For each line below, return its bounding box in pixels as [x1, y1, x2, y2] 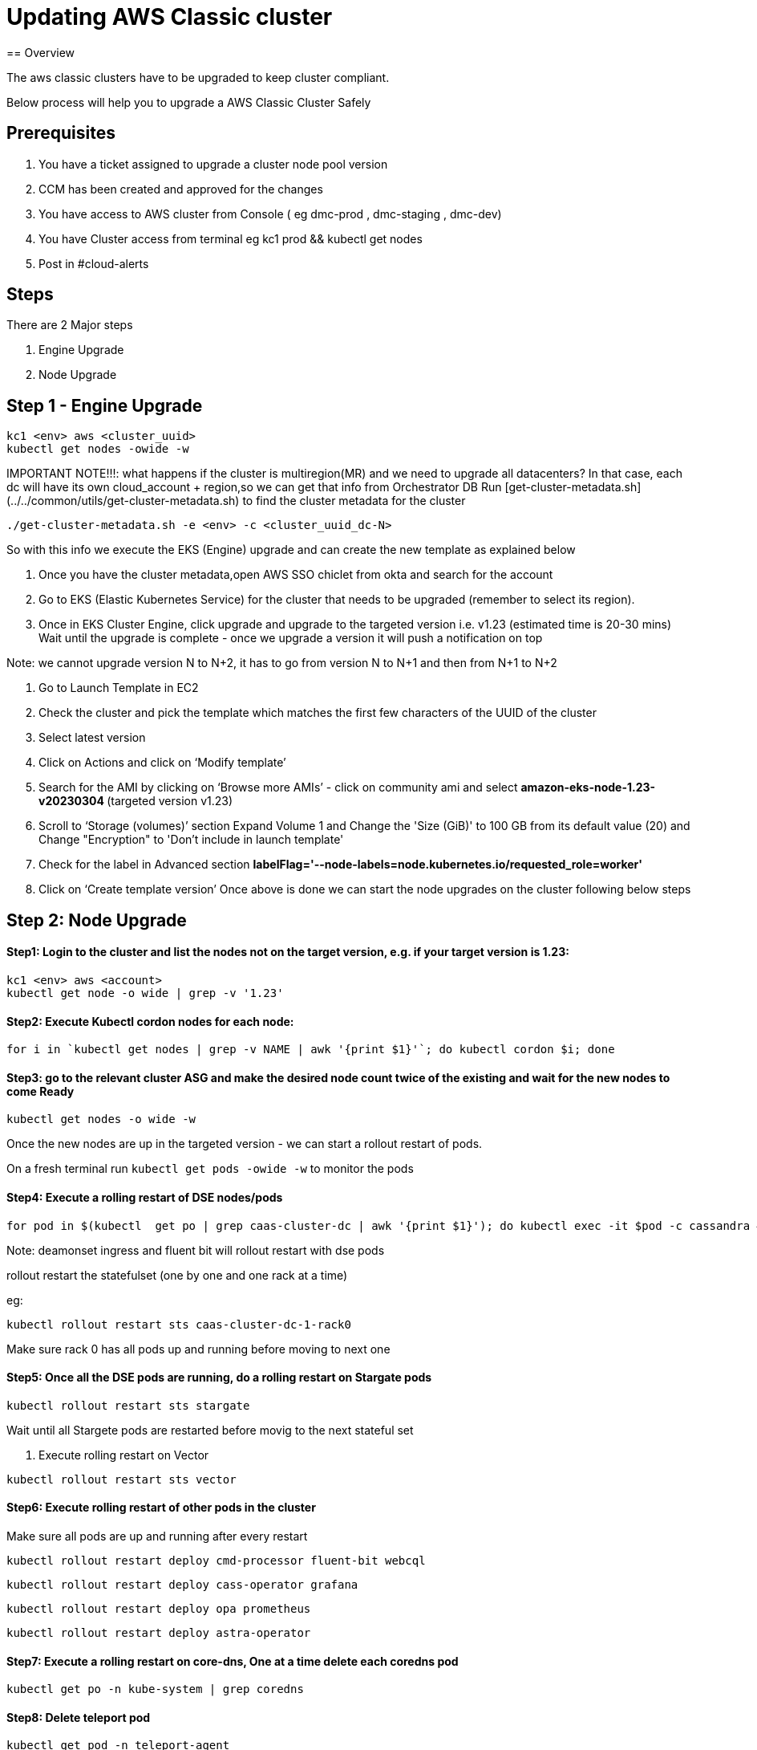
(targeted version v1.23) [107, 794, 233, 808]
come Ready [6, 1084, 75, 1098]
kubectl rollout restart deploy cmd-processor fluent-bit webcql [6, 1554, 426, 1568]
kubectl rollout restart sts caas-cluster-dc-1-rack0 [6, 1317, 351, 1331]
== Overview [6, 45, 75, 59]
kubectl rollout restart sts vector [6, 1472, 237, 1486]
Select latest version [38, 731, 146, 745]
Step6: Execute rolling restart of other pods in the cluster [6, 1500, 316, 1515]
